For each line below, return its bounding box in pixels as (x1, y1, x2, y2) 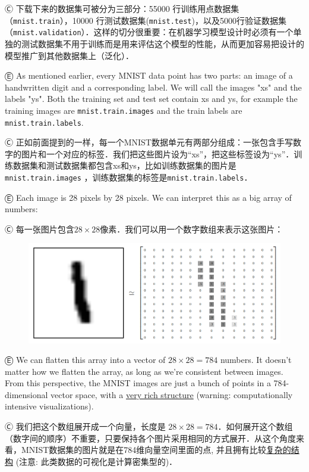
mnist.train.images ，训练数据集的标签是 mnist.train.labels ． (5, 170, 253, 183)
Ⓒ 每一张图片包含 (5, 222, 74, 235)
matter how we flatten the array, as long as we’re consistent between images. (5, 365, 283, 377)
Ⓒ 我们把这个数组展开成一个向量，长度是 (5, 420, 166, 433)
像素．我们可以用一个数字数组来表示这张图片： (100, 222, 283, 235)
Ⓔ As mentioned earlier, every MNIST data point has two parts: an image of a (5, 69, 293, 82)
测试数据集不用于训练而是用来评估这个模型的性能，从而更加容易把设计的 (21, 37, 304, 49)
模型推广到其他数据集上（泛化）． (5, 49, 134, 61)
